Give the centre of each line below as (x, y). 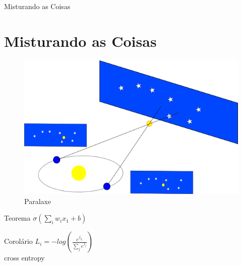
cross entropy (24, 258)
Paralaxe (38, 201)
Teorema (17, 218)
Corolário (18, 241)
